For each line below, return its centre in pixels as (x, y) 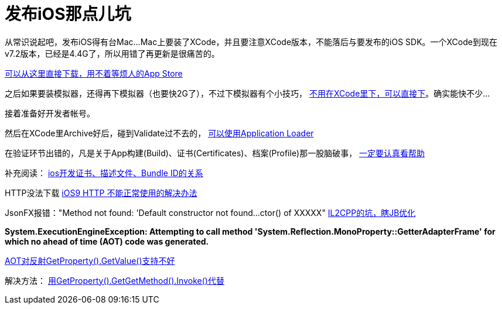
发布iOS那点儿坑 (68, 14)
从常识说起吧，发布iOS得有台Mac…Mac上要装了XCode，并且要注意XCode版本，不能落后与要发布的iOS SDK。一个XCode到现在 (251, 42)
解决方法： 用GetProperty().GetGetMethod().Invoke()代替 (115, 280)
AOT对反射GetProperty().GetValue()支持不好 (90, 260)
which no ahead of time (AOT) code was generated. (107, 241)
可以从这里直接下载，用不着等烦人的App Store (94, 73)
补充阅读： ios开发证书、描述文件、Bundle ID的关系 (104, 173)
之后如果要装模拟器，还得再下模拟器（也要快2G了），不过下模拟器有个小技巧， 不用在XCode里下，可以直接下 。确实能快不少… (247, 93)
